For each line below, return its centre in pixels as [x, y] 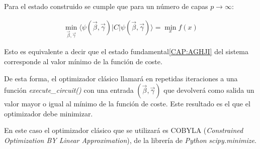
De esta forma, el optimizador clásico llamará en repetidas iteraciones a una [121, 78]
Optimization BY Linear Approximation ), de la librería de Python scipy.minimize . [130, 140]
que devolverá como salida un [209, 90]
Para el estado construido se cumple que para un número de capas [106, 6]
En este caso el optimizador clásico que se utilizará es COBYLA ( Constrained [124, 130]
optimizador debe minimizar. [49, 113]
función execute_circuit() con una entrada [69, 90]
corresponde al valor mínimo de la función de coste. [83, 61]
